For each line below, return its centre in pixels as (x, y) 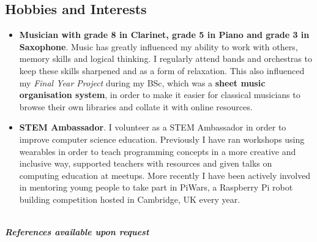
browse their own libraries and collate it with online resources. (136, 106)
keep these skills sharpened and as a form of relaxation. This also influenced (162, 70)
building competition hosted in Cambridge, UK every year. (130, 199)
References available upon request (77, 232)
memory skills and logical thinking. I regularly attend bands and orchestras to (166, 59)
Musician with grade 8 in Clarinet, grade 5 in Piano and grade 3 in (164, 35)
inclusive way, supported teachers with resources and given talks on (146, 163)
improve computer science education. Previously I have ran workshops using (162, 139)
